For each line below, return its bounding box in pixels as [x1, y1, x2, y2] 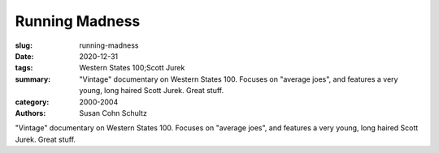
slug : [15, 40, 33, 50]
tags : [15, 63, 33, 73]
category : [15, 97, 50, 107]
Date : [15, 51, 34, 61]
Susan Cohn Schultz [79, 108, 148, 117]
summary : [15, 74, 51, 84]
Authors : [15, 108, 46, 117]
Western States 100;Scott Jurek [79, 63, 185, 73]
